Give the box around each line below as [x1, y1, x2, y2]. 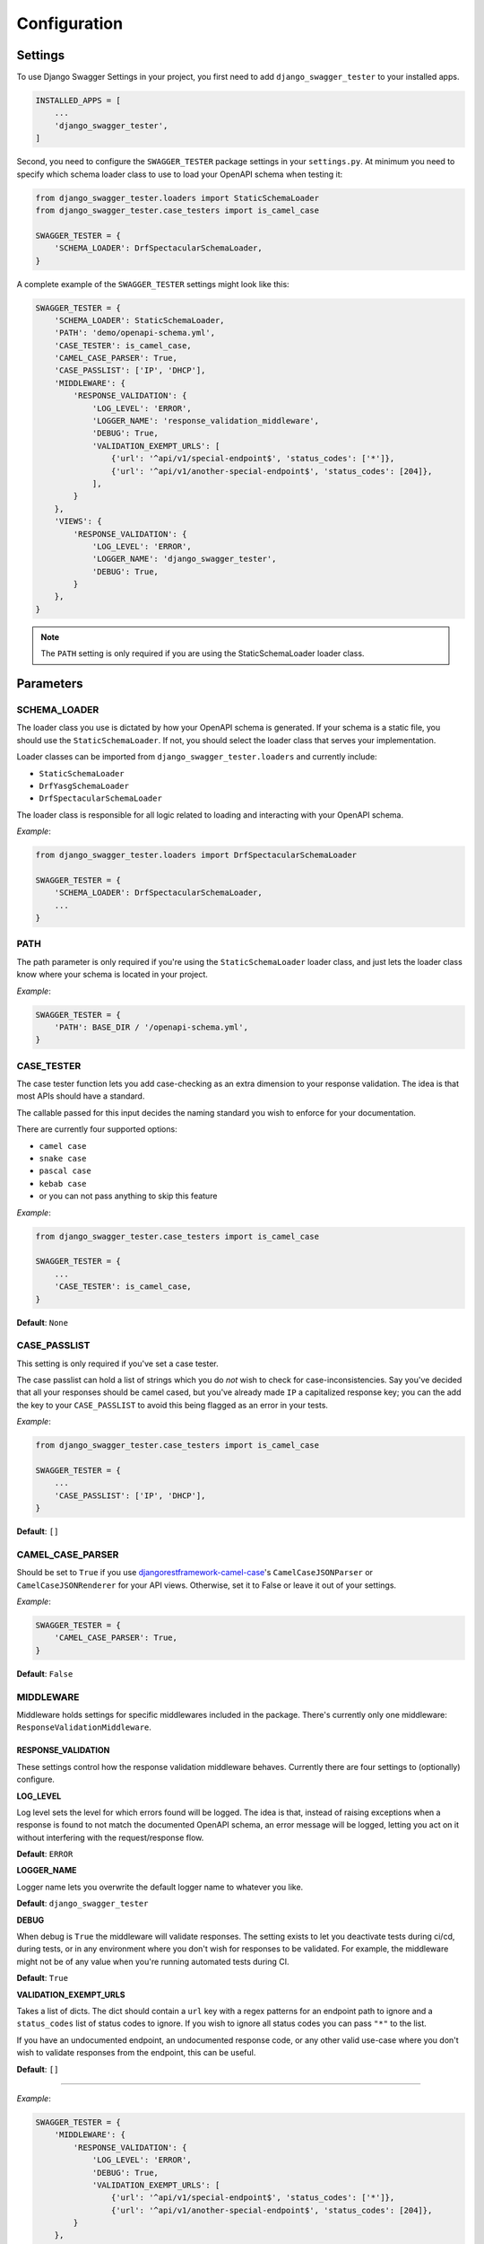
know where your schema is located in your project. [16, 969, 208, 980]
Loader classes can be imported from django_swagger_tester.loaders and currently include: [16, 751, 377, 762]
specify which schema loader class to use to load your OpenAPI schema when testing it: [16, 169, 343, 180]
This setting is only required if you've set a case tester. [16, 1358, 219, 1369]
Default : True [16, 1973, 69, 1984]
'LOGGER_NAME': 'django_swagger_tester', [91, 554, 277, 565]
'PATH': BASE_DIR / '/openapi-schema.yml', [54, 1021, 248, 1032]
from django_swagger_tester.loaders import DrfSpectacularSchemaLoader [35, 850, 358, 861]
